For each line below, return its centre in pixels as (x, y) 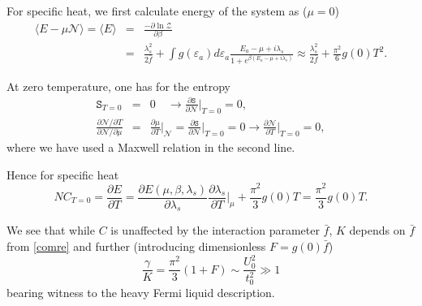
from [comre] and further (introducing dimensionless (136, 246)
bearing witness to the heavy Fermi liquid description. (141, 293)
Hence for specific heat (63, 174)
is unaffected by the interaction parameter (215, 230)
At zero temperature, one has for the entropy (118, 86)
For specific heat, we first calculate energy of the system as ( (157, 11)
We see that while (51, 230)
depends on (377, 230)
